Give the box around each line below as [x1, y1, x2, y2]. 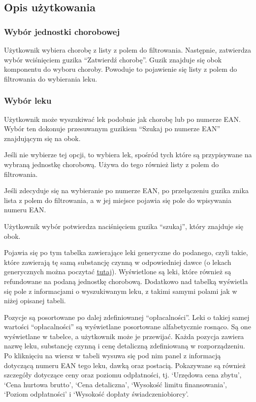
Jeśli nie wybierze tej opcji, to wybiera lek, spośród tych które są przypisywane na [4, 149, 252, 160]
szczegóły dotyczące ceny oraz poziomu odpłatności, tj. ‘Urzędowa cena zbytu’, [4, 370, 242, 380]
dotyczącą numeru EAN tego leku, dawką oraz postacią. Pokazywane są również [4, 360, 246, 370]
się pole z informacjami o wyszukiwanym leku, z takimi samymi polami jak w [4, 286, 237, 296]
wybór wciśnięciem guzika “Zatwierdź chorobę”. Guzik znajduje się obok [4, 54, 222, 64]
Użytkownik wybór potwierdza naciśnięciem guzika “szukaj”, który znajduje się [4, 221, 244, 231]
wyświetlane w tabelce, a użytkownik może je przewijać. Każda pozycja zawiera [4, 331, 244, 341]
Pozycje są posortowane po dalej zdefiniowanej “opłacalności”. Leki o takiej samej [4, 312, 250, 322]
